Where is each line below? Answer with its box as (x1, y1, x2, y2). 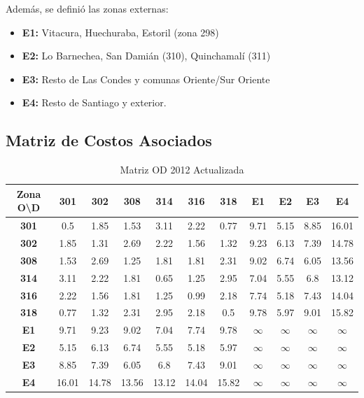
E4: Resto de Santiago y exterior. (22, 95, 167, 110)
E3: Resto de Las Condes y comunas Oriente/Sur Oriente (22, 71, 270, 86)
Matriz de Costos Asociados (6, 129, 212, 151)
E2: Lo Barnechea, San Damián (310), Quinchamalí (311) (22, 48, 271, 63)
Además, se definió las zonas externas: (6, 1, 169, 15)
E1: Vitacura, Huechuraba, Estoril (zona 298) (22, 24, 219, 39)
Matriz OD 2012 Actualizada (120, 162, 244, 177)
